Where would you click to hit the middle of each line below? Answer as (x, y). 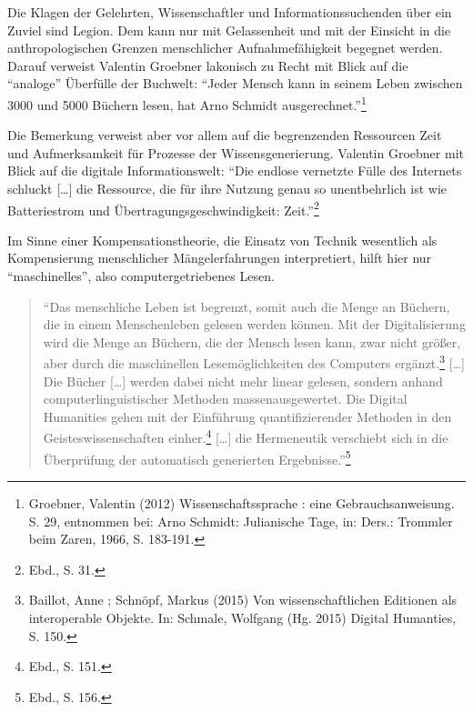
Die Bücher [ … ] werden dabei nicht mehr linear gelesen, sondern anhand (243, 381)
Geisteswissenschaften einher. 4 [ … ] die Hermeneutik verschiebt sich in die (246, 436)
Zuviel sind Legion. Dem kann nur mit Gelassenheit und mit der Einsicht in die (229, 30)
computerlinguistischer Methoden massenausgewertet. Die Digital (225, 399)
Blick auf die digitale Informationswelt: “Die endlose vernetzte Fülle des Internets (235, 170)
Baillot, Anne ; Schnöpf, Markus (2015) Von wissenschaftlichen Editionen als (243, 600)
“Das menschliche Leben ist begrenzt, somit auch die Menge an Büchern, (247, 306)
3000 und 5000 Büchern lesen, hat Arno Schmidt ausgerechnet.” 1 (187, 103)
